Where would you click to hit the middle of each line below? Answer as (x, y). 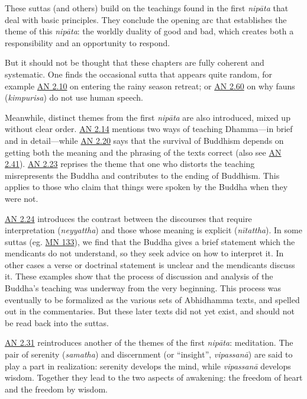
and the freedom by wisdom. (56, 389)
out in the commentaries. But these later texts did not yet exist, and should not (150, 311)
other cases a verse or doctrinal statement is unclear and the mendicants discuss (150, 264)
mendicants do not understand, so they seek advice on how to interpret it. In (144, 253)
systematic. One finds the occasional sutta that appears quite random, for (139, 74)
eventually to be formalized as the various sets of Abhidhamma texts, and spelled (152, 299)
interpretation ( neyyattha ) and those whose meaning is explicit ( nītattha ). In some (153, 230)
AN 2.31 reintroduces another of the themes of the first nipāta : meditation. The (149, 342)
